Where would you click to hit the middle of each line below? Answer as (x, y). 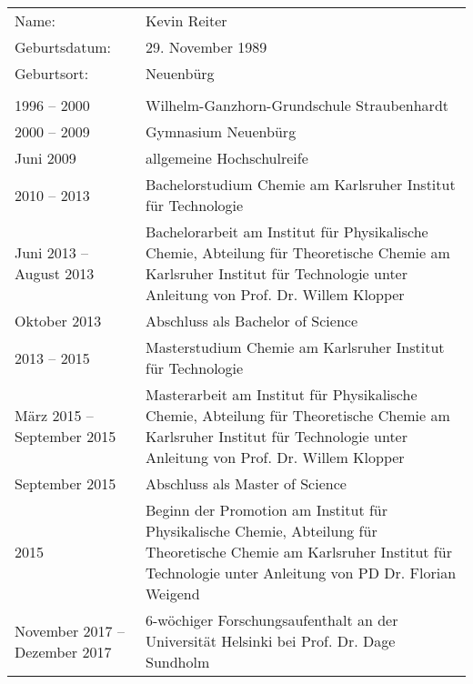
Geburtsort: (52, 73)
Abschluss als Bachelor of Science (252, 321)
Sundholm (177, 662)
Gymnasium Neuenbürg (221, 131)
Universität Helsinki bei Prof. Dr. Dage (270, 641)
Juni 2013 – (52, 252)
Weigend (172, 593)
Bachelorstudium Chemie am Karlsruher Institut (300, 184)
